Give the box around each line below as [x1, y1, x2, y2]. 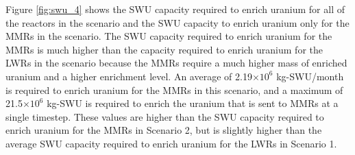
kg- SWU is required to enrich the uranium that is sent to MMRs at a [47, 96, 339, 110]
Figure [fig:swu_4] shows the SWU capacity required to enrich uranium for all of [5, 2, 345, 16]
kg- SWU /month [276, 69, 344, 83]
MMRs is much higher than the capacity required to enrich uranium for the [5, 42, 323, 56]
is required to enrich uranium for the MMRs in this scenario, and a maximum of [5, 82, 343, 97]
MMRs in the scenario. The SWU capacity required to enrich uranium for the [5, 29, 332, 43]
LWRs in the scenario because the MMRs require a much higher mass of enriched [5, 56, 347, 70]
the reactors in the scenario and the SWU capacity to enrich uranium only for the [5, 15, 350, 29]
